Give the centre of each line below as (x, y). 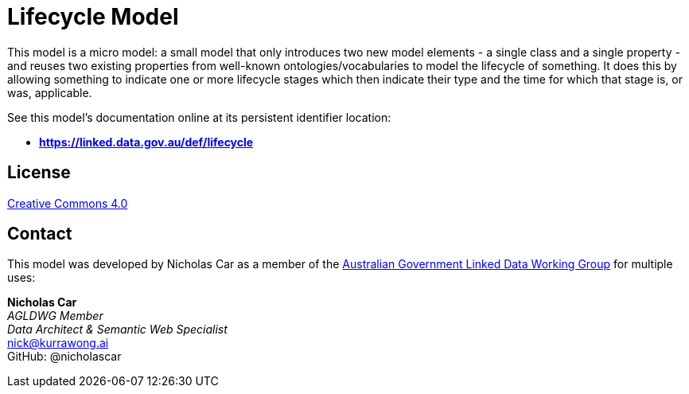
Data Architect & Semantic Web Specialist (117, 330)
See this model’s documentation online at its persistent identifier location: (199, 117)
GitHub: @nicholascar (64, 357)
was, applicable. (50, 92)
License (39, 173)
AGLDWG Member (55, 316)
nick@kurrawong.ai (58, 343)
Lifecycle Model (93, 17)
